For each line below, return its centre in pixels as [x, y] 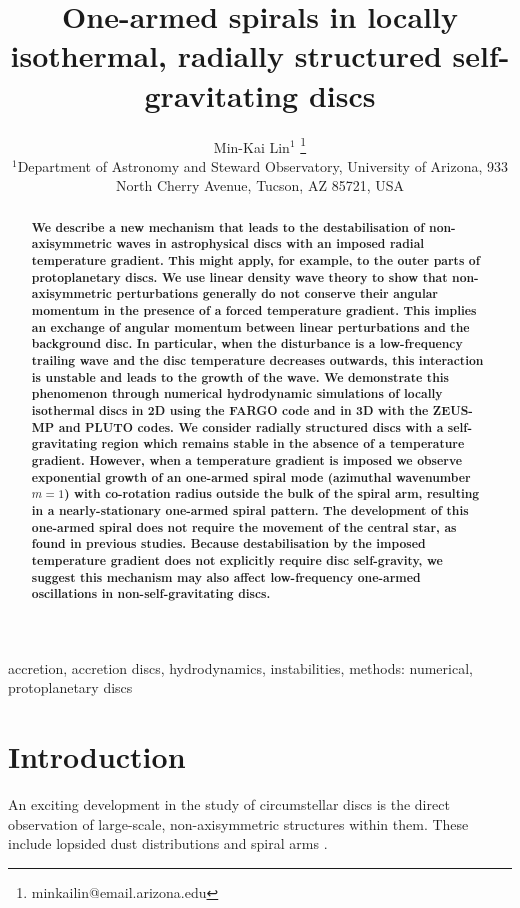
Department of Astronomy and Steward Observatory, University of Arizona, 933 [263, 165]
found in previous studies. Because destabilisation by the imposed [228, 544]
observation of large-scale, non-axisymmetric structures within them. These [238, 823]
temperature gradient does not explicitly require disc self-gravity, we [237, 560]
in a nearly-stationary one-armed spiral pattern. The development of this [250, 510]
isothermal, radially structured [226, 55]
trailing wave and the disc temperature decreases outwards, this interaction [257, 360]
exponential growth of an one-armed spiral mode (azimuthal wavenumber [251, 477]
